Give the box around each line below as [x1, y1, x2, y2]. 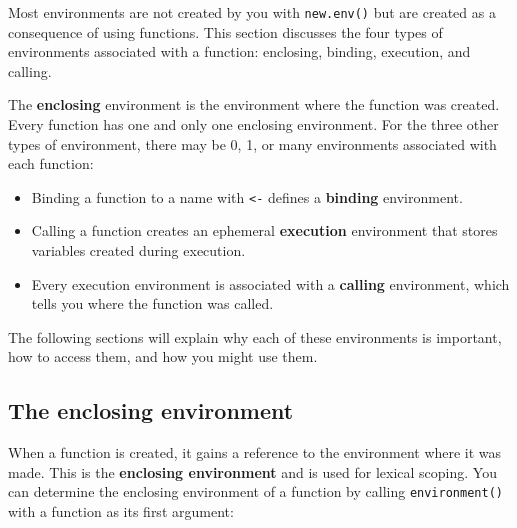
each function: [8, 153, 94, 174]
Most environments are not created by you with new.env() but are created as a [8, 2, 496, 22]
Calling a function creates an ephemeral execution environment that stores [31, 220, 498, 241]
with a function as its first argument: [8, 501, 234, 522]
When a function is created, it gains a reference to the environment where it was [8, 442, 502, 463]
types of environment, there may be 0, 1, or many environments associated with [8, 133, 497, 154]
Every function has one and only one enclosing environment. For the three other [8, 114, 499, 135]
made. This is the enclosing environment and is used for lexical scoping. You [8, 461, 497, 482]
